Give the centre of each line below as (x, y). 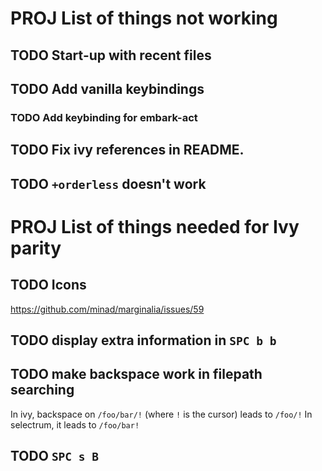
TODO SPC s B (55, 456)
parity (36, 248)
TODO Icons (48, 285)
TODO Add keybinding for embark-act (104, 117)
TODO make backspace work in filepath (136, 374)
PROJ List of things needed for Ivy (155, 226)
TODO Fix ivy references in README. (127, 150)
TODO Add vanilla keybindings (107, 88)
